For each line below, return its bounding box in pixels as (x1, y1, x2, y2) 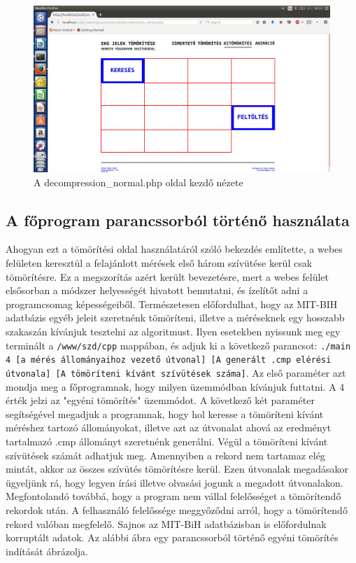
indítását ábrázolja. (6, 543, 88, 558)
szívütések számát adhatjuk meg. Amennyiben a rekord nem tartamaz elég (6, 447, 325, 462)
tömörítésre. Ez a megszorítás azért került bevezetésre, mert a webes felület (6, 269, 329, 284)
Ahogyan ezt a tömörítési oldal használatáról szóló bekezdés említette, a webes (6, 242, 343, 256)
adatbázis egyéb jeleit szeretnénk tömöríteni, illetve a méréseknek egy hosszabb (6, 310, 345, 325)
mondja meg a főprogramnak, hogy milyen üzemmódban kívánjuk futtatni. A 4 (6, 379, 345, 394)
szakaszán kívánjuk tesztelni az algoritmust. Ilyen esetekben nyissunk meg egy (6, 324, 341, 339)
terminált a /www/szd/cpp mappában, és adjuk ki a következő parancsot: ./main (6, 338, 351, 352)
